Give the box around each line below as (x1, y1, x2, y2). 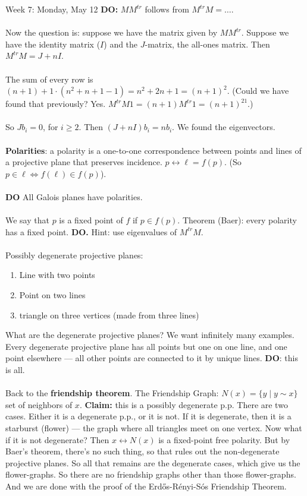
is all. (5, 364, 25, 376)
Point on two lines (19, 289, 86, 301)
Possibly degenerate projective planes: (5, 248, 143, 261)
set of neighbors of (5, 398, 73, 410)
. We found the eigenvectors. (172, 121, 275, 133)
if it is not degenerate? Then (5, 433, 109, 446)
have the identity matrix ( (5, 37, 101, 50)
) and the (104, 37, 138, 50)
